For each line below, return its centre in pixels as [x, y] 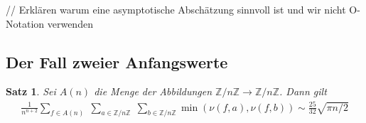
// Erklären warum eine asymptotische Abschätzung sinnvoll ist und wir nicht [176, 9]
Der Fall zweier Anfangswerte [117, 61]
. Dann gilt [303, 91]
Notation [25, 23]
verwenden [70, 23]
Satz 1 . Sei [31, 91]
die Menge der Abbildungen [153, 91]
